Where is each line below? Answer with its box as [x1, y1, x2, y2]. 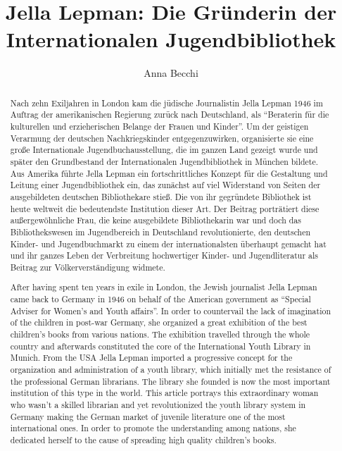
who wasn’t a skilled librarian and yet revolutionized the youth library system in [10, 399, 306, 410]
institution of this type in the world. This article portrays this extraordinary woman [10, 387, 319, 399]
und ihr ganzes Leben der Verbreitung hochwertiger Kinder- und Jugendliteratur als [10, 249, 318, 261]
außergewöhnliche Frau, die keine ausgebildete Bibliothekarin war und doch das [10, 214, 301, 226]
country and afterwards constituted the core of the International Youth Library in [10, 340, 311, 352]
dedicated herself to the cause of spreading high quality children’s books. [10, 433, 277, 445]
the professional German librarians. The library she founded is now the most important [10, 375, 331, 387]
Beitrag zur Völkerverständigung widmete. [10, 261, 165, 273]
